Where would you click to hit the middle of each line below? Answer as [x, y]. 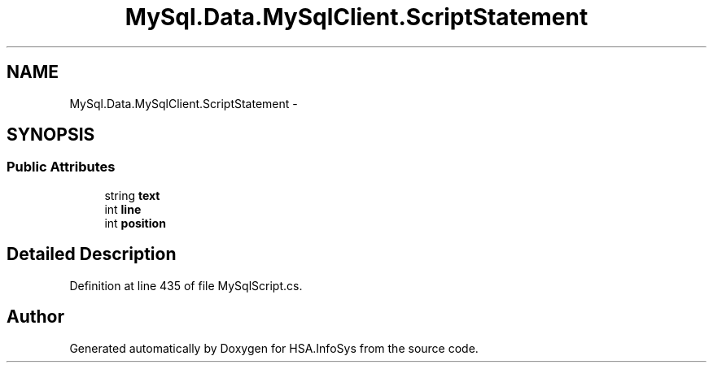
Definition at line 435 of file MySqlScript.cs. [186, 285]
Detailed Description [92, 254]
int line [123, 209]
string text [132, 195]
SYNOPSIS [51, 135]
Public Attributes [61, 167]
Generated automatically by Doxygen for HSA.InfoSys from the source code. [274, 348]
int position [135, 223]
